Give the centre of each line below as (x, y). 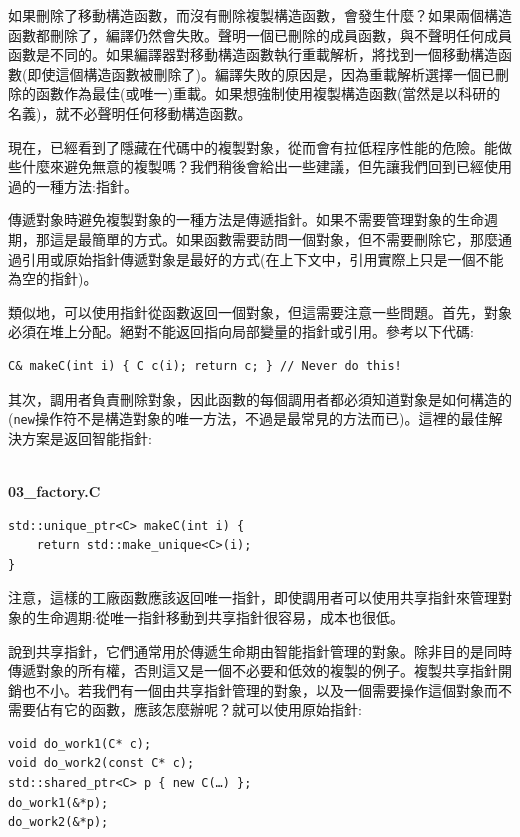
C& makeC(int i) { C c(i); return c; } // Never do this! (205, 365)
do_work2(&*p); (58, 822)
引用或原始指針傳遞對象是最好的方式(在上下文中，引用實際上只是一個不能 (262, 258)
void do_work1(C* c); (80, 743)
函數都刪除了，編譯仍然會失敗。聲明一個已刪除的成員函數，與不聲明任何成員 (260, 34)
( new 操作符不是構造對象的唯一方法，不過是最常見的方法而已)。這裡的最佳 (248, 418)
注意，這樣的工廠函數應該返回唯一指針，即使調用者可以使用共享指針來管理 (253, 597)
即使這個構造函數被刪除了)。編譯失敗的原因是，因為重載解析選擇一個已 (261, 73)
